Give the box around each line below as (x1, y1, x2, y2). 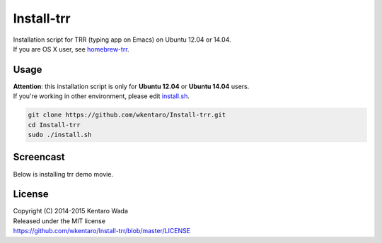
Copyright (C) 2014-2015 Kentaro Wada (13, 207, 129, 215)
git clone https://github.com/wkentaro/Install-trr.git (28, 111, 226, 119)
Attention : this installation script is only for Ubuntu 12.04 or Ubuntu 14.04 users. (13, 82, 250, 90)
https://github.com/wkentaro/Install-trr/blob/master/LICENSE (13, 227, 191, 235)
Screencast (13, 151, 65, 163)
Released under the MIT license (13, 216, 106, 225)
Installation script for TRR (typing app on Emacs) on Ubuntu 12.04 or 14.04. (13, 35, 231, 44)
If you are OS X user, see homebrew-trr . (13, 45, 130, 53)
